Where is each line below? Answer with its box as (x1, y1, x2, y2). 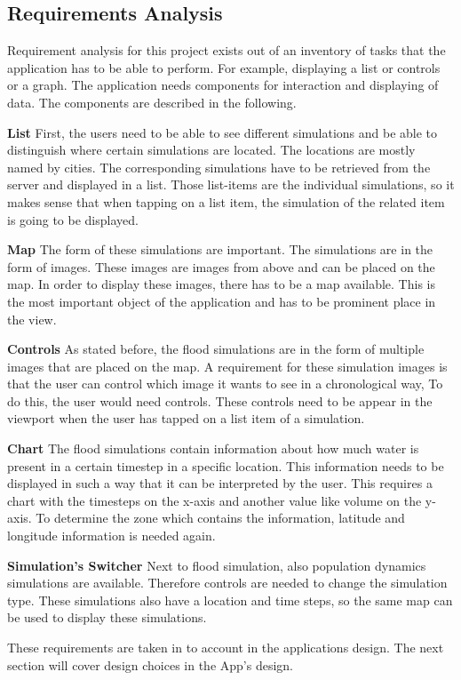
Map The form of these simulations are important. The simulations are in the (7, 240, 433, 259)
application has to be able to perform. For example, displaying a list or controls (7, 58, 441, 76)
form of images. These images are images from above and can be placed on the (7, 257, 435, 276)
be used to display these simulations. (7, 608, 207, 627)
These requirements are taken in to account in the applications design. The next (7, 638, 444, 657)
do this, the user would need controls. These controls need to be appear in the (7, 391, 433, 410)
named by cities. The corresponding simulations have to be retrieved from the (7, 157, 431, 176)
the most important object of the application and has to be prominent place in (7, 292, 436, 310)
